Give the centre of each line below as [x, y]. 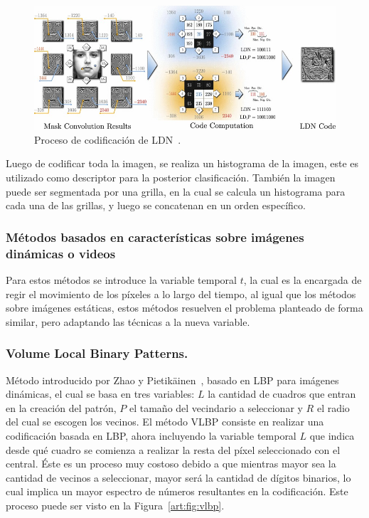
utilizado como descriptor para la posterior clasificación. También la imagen [171, 178]
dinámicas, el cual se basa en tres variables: [100, 394]
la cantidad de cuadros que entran [282, 394]
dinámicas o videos [61, 253]
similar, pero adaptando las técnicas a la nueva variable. [128, 321]
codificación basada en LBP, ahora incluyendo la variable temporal [151, 435]
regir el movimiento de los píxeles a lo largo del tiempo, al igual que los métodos [181, 294]
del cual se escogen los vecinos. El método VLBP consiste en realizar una [165, 422]
